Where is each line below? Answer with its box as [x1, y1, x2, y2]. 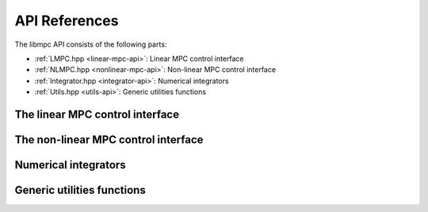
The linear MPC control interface [14, 108, 180, 121]
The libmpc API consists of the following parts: [14, 40, 167, 49]
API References [14, 12, 119, 29]
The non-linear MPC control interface [14, 133, 204, 146]
